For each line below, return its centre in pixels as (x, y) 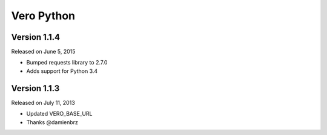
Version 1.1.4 (36, 37)
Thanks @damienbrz (52, 122)
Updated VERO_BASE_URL (60, 114)
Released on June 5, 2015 (43, 52)
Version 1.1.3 (35, 88)
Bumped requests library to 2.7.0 (67, 63)
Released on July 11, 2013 (43, 102)
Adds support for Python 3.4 (62, 71)
